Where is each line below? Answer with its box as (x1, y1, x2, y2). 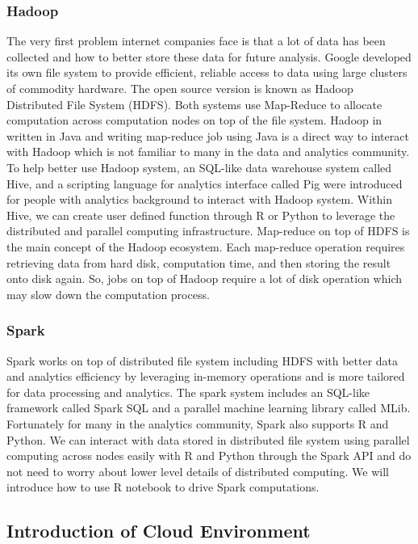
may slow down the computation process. (6, 285, 210, 302)
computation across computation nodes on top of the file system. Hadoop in (6, 112, 382, 129)
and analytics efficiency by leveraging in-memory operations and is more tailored (6, 368, 405, 385)
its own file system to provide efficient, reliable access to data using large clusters (6, 64, 408, 81)
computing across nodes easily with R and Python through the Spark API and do (6, 447, 412, 464)
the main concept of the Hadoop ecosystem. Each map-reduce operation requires (6, 238, 405, 255)
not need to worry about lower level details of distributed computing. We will (6, 462, 389, 479)
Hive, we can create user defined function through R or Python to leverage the (6, 206, 395, 223)
